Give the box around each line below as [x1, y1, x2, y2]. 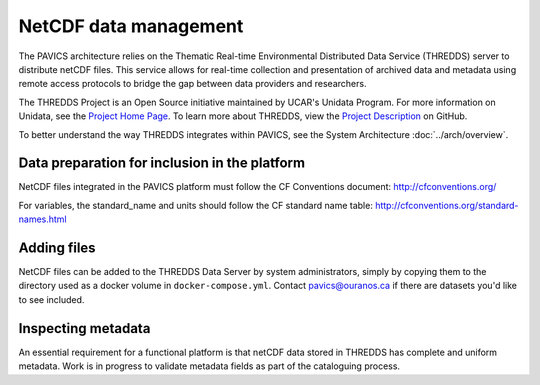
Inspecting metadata [18, 320, 151, 337]
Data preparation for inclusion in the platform [18, 155, 305, 172]
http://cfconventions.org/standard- [375, 199, 519, 211]
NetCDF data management [18, 15, 244, 37]
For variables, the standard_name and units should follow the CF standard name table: [18, 199, 374, 211]
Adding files [18, 240, 96, 256]
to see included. [18, 293, 85, 305]
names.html [18, 213, 67, 225]
